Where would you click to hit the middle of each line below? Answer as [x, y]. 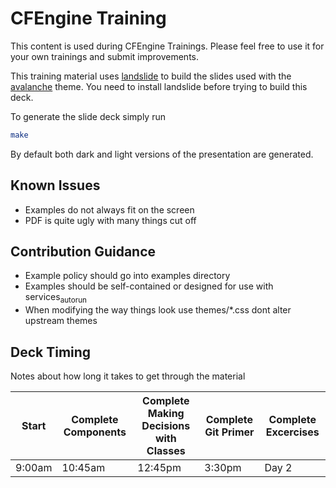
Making [166, 414]
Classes [166, 451]
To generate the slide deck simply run [88, 116]
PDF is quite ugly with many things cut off [110, 220]
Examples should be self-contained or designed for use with [149, 286]
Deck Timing [51, 352]
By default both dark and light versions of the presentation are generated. [162, 154]
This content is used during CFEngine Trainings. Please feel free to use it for [167, 46]
